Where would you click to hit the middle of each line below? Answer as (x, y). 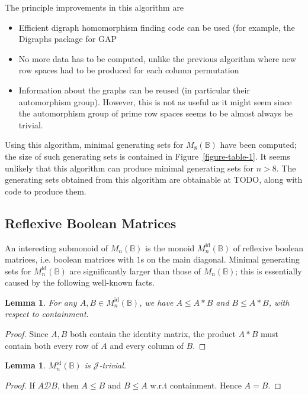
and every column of (147, 345)
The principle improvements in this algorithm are (94, 7)
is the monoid (170, 247)
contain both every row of (52, 345)
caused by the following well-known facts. (80, 282)
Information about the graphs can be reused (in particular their (134, 90)
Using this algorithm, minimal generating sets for (94, 145)
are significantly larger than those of (135, 271)
